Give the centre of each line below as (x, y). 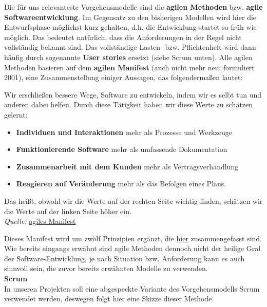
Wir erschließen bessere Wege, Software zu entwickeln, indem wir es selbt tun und (133, 94)
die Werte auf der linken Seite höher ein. (68, 211)
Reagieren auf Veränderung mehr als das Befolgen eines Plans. (121, 184)
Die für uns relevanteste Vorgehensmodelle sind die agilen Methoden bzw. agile (133, 7)
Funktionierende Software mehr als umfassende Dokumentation (122, 149)
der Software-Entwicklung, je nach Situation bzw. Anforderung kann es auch (125, 258)
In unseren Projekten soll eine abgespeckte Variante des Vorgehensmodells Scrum (132, 288)
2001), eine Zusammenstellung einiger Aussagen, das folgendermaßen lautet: (123, 77)
